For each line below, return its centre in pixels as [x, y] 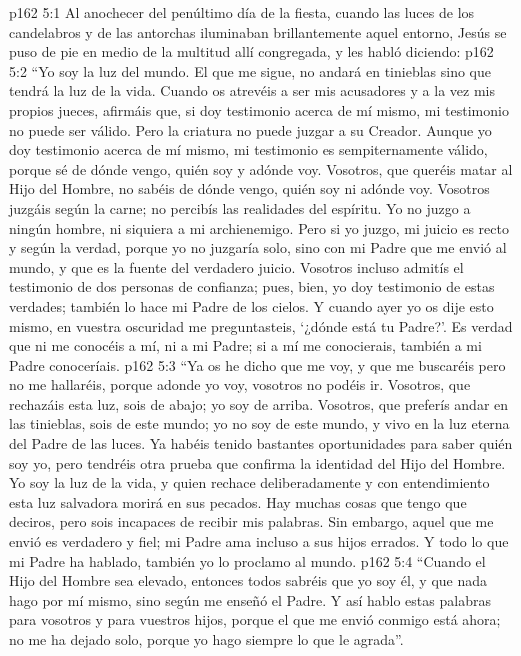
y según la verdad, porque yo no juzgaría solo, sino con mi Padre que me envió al [258, 247]
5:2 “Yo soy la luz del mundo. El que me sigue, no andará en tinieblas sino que [250, 70]
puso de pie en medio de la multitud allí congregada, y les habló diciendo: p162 [251, 51]
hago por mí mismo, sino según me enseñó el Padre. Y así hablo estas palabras [250, 599]
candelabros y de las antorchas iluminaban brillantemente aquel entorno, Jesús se [258, 31]
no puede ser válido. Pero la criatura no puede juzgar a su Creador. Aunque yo [250, 129]
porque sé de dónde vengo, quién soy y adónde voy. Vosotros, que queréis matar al [261, 168]
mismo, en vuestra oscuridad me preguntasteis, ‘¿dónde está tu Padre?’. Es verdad [261, 325]
